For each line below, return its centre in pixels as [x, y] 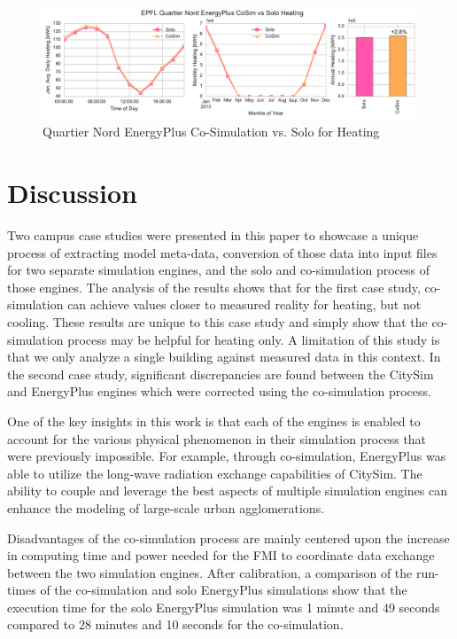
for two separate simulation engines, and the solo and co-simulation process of [219, 270]
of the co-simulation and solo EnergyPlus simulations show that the [224, 590]
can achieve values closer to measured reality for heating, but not [244, 304]
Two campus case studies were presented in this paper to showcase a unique [213, 235]
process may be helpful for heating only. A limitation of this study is [254, 339]
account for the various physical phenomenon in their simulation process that [217, 438]
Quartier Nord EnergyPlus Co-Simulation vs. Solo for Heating [211, 132]
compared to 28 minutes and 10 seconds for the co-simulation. [175, 624]
